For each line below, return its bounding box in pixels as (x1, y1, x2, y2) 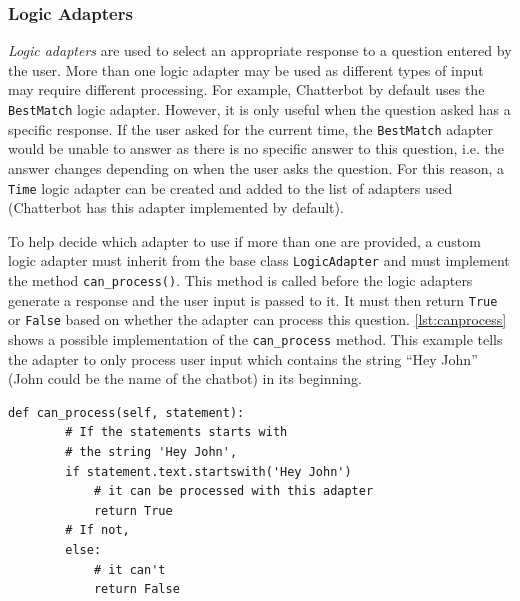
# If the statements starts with (65, 425, 288, 440)
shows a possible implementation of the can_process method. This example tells (8, 328, 503, 349)
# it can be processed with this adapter (93, 484, 374, 499)
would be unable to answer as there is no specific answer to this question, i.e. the (8, 138, 505, 159)
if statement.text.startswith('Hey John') (65, 464, 352, 479)
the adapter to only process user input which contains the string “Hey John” (8, 348, 478, 369)
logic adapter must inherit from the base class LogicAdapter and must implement (8, 250, 510, 271)
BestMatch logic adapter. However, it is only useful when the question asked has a (8, 99, 511, 119)
